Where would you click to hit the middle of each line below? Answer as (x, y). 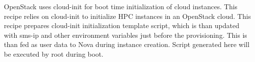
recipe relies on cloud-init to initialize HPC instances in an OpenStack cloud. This (127, 16)
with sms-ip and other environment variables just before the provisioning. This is (126, 35)
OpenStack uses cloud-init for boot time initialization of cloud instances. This (121, 6)
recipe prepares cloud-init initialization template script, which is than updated (122, 25)
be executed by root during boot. (54, 54)
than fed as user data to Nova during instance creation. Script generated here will (127, 44)
